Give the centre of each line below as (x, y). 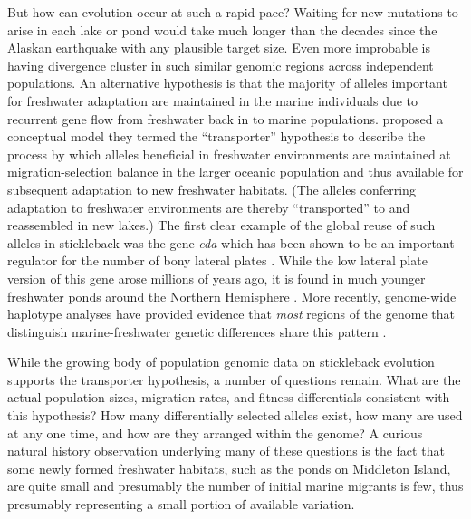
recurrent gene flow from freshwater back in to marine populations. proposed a (226, 118)
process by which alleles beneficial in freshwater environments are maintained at (229, 154)
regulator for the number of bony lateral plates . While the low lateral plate (217, 260)
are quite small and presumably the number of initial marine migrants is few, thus (235, 486)
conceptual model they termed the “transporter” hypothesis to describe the (216, 136)
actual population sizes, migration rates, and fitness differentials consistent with (229, 397)
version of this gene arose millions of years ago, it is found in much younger (216, 278)
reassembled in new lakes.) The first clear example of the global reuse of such (221, 225)
